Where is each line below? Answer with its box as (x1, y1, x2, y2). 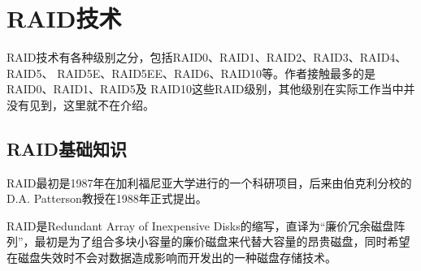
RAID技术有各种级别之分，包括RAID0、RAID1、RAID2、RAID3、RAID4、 (7, 49, 407, 66)
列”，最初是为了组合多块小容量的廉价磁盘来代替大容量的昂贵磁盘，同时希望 (7, 233, 410, 250)
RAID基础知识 (7, 135, 128, 161)
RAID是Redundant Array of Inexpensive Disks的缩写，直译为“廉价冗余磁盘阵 (7, 217, 406, 234)
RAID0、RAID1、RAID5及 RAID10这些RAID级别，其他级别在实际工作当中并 (7, 80, 415, 97)
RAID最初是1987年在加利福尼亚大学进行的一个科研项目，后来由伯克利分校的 (7, 174, 412, 191)
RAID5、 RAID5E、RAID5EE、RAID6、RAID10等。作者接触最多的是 (7, 64, 376, 81)
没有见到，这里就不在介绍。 (7, 96, 154, 113)
